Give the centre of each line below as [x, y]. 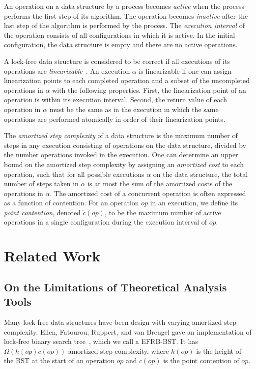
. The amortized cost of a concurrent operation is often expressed [148, 193]
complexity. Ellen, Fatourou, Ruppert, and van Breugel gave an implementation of [128, 331]
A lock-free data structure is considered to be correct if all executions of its [117, 61]
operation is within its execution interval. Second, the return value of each [116, 99]
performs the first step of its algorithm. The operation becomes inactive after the [126, 15]
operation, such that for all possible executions [74, 174]
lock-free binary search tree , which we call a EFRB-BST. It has [101, 341]
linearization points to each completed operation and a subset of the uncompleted [127, 80]
